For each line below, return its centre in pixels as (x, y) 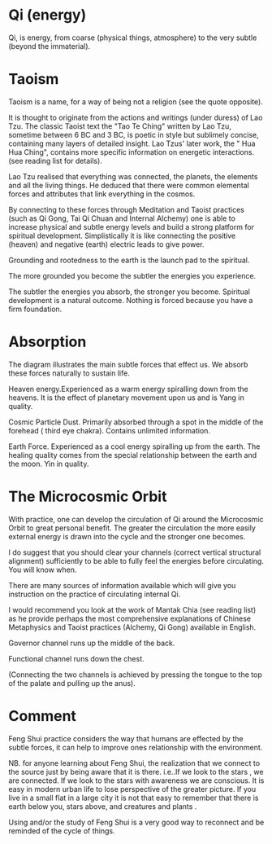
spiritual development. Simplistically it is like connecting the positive (122, 235)
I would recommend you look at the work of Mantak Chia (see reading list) (132, 609)
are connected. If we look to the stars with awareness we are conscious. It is (136, 780)
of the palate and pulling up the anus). (72, 683)
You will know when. (43, 569)
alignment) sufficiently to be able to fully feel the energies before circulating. (136, 560)
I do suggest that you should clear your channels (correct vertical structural (135, 552)
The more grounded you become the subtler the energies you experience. (132, 275)
